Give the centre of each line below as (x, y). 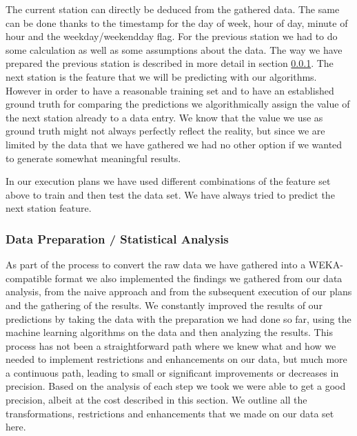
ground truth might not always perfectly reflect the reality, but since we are (165, 131)
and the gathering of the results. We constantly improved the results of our (164, 305)
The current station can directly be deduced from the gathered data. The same (173, 9)
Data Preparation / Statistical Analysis (117, 238)
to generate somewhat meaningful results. (93, 158)
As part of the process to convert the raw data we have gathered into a (156, 265)
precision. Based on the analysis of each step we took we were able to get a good (176, 386)
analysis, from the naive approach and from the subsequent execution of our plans (179, 291)
